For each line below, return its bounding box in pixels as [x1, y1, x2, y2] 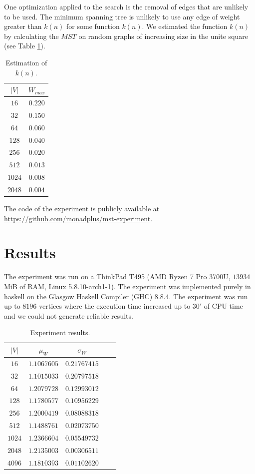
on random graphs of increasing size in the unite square [78, 30, 248, 41]
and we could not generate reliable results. [4, 310, 133, 321]
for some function [66, 21, 120, 31]
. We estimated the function [142, 21, 228, 31]
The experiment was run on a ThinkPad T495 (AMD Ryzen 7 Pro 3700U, [4, 271, 231, 282]
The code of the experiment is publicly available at [4, 203, 160, 213]
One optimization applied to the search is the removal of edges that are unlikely [4, 1, 249, 11]
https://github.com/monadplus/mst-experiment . [4, 213, 153, 223]
